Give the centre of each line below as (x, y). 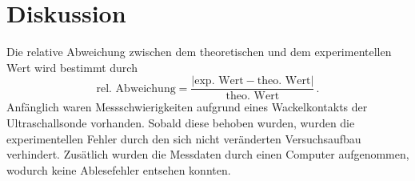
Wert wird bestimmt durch (72, 67)
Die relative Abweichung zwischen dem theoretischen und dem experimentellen (199, 52)
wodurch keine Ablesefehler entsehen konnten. (119, 169)
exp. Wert (219, 81)
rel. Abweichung (136, 88)
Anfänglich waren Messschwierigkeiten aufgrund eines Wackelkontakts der (187, 107)
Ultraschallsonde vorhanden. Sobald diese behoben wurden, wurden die (181, 122)
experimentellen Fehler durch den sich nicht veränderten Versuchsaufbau (184, 138)
